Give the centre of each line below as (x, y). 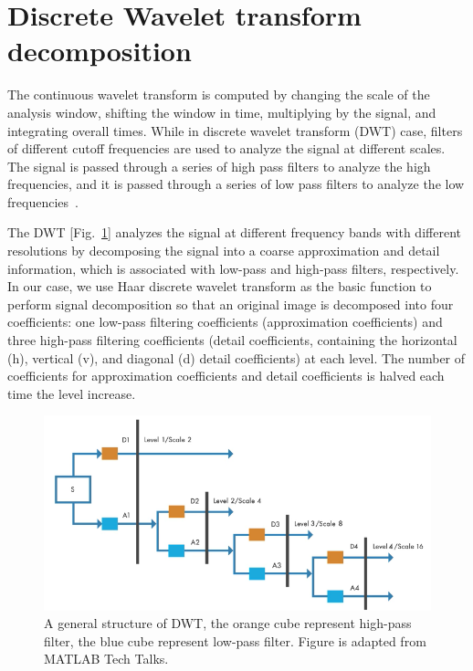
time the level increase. (72, 393)
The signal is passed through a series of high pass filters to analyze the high (219, 166)
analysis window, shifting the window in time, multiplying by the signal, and (222, 112)
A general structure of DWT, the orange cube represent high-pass (228, 623)
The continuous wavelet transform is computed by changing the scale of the (219, 94)
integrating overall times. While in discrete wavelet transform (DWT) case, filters (235, 130)
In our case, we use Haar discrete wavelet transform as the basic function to (220, 286)
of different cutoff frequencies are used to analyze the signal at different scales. (226, 148)
